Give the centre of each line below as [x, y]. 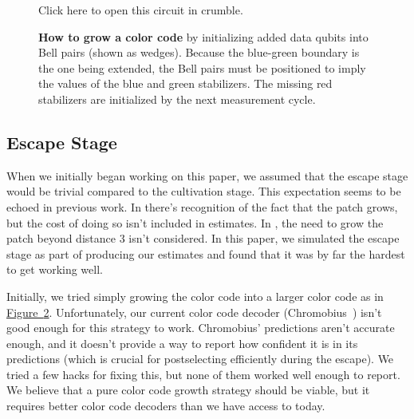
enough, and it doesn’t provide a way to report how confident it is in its [182, 343]
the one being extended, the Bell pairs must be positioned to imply [202, 67]
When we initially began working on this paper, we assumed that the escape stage [207, 175]
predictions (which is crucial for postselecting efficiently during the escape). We [200, 359]
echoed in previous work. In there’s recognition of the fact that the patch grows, [202, 206]
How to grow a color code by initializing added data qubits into [203, 36]
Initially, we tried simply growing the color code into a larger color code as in [195, 296]
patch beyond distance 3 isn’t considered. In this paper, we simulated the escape [203, 238]
